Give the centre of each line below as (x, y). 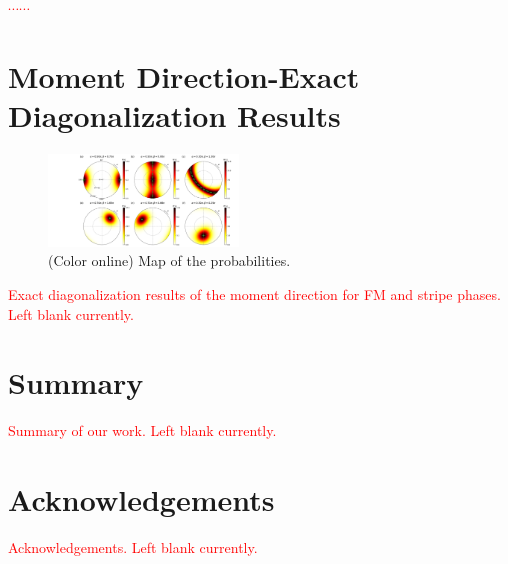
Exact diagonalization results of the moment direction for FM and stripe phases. (254, 294)
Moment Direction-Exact (184, 75)
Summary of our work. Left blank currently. (142, 430)
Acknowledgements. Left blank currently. (133, 547)
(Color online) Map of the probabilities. (169, 260)
